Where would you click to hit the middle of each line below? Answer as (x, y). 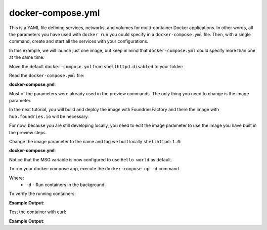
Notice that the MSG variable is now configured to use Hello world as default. (91, 159)
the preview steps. (28, 132)
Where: (17, 178)
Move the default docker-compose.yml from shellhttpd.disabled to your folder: (96, 66)
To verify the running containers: (43, 194)
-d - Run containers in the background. (66, 185)
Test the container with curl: (38, 212)
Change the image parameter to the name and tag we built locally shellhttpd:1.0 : (95, 142)
